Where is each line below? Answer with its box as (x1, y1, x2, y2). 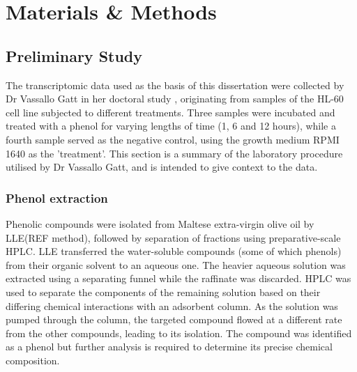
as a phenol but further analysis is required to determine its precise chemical (6, 339, 333, 354)
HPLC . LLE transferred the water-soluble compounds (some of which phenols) (6, 244, 342, 258)
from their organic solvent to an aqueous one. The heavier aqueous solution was (6, 257, 346, 272)
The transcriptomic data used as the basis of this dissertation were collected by (6, 77, 344, 92)
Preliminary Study (6, 45, 143, 66)
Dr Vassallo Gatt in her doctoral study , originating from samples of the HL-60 (6, 91, 344, 106)
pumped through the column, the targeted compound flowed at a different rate (6, 312, 342, 327)
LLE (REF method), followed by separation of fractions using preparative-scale (6, 230, 341, 245)
